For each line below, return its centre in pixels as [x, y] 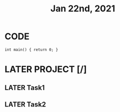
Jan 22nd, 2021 [83, 9]
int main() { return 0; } [31, 50]
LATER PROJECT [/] [46, 69]
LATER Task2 [26, 104]
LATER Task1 [25, 87]
